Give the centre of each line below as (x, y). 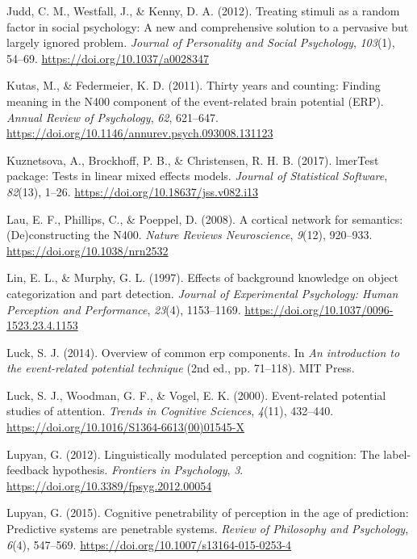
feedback (28, 470)
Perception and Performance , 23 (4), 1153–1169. (124, 309)
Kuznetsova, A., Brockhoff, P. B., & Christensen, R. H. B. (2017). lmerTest (193, 160)
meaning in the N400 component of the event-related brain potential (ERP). (195, 101)
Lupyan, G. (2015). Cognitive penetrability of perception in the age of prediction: (208, 513)
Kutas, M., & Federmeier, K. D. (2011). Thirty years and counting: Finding (194, 85)
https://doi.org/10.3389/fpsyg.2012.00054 (109, 485)
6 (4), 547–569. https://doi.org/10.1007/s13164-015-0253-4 (149, 544)
